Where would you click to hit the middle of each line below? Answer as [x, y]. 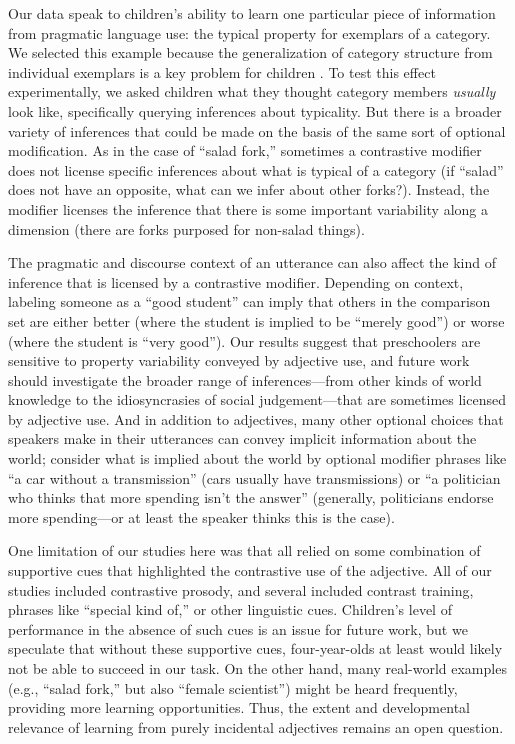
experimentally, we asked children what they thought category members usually [252, 91]
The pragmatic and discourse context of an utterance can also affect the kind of [252, 262]
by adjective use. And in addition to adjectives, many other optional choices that [256, 418]
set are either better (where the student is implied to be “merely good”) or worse [256, 320]
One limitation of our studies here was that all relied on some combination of [244, 550]
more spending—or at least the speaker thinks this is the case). [201, 516]
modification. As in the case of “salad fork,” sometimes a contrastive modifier [245, 150]
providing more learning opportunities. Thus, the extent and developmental [239, 707]
